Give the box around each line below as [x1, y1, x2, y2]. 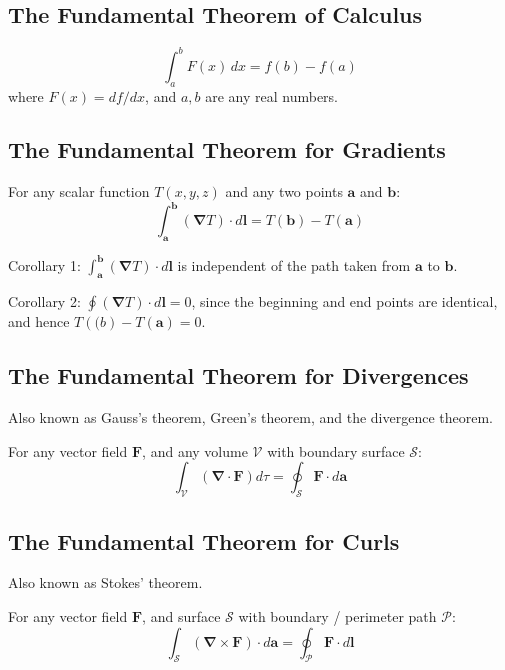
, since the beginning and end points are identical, [191, 291, 498, 312]
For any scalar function [8, 181, 150, 202]
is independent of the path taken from [177, 254, 411, 275]
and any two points [225, 181, 343, 202]
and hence [8, 311, 70, 332]
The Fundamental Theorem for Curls [8, 525, 400, 556]
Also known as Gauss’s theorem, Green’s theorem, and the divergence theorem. [8, 407, 493, 428]
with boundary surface [267, 440, 405, 461]
